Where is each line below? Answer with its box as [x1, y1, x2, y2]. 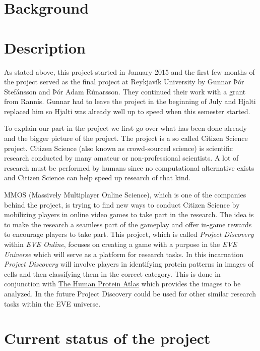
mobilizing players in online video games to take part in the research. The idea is [4, 209, 254, 220]
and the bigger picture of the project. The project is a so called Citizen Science [4, 133, 248, 143]
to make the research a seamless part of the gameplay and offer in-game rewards [4, 219, 252, 229]
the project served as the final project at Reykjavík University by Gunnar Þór [4, 76, 244, 87]
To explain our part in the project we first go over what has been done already [4, 123, 247, 133]
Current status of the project [4, 328, 211, 348]
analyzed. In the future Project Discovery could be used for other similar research [4, 288, 256, 298]
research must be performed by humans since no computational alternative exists [4, 162, 254, 173]
